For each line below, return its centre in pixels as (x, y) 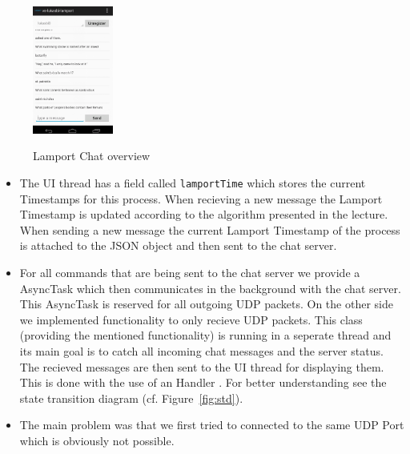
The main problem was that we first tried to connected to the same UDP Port (212, 425)
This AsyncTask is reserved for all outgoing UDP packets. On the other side (206, 304)
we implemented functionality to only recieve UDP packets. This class (191, 319)
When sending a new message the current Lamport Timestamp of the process (210, 229)
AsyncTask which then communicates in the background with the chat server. (210, 288)
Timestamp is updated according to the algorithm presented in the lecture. (204, 214)
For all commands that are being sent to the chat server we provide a (190, 272)
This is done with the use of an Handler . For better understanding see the (203, 382)
